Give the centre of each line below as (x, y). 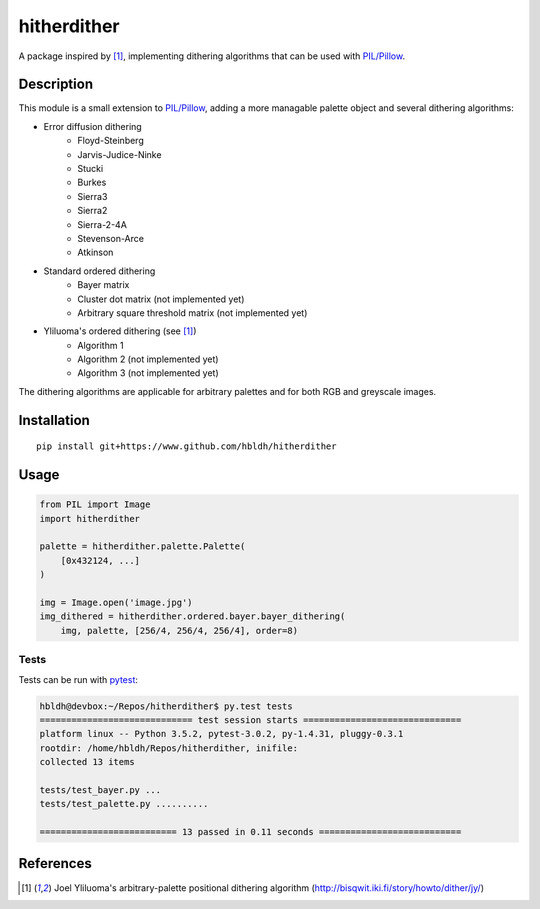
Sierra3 (92, 196)
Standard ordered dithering (99, 271)
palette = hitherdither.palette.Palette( (142, 546)
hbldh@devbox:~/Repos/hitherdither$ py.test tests (166, 706)
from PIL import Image (95, 504)
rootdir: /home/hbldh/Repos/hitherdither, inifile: (169, 748)
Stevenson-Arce (111, 238)
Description (56, 84)
